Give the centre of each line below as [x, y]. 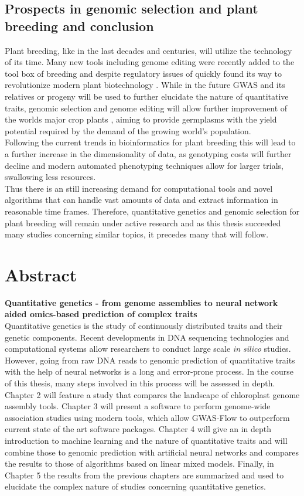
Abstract [41, 274]
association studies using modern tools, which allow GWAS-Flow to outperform [147, 417]
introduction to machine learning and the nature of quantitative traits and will [146, 440]
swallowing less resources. [50, 177]
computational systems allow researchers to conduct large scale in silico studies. [148, 349]
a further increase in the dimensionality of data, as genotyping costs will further [148, 153]
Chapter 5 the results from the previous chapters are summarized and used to [144, 475]
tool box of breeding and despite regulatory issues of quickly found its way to [144, 73]
